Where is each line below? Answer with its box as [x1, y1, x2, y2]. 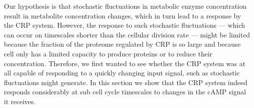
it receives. [4, 96, 36, 106]
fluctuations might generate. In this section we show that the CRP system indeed [4, 77, 248, 87]
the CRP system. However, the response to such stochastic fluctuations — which [4, 20, 245, 30]
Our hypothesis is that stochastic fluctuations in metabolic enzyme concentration [4, 1, 247, 11]
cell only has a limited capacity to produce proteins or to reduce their [4, 48, 212, 58]
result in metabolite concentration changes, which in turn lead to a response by [4, 10, 241, 20]
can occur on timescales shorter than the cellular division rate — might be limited [4, 29, 250, 39]
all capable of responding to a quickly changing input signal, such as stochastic [4, 68, 240, 78]
